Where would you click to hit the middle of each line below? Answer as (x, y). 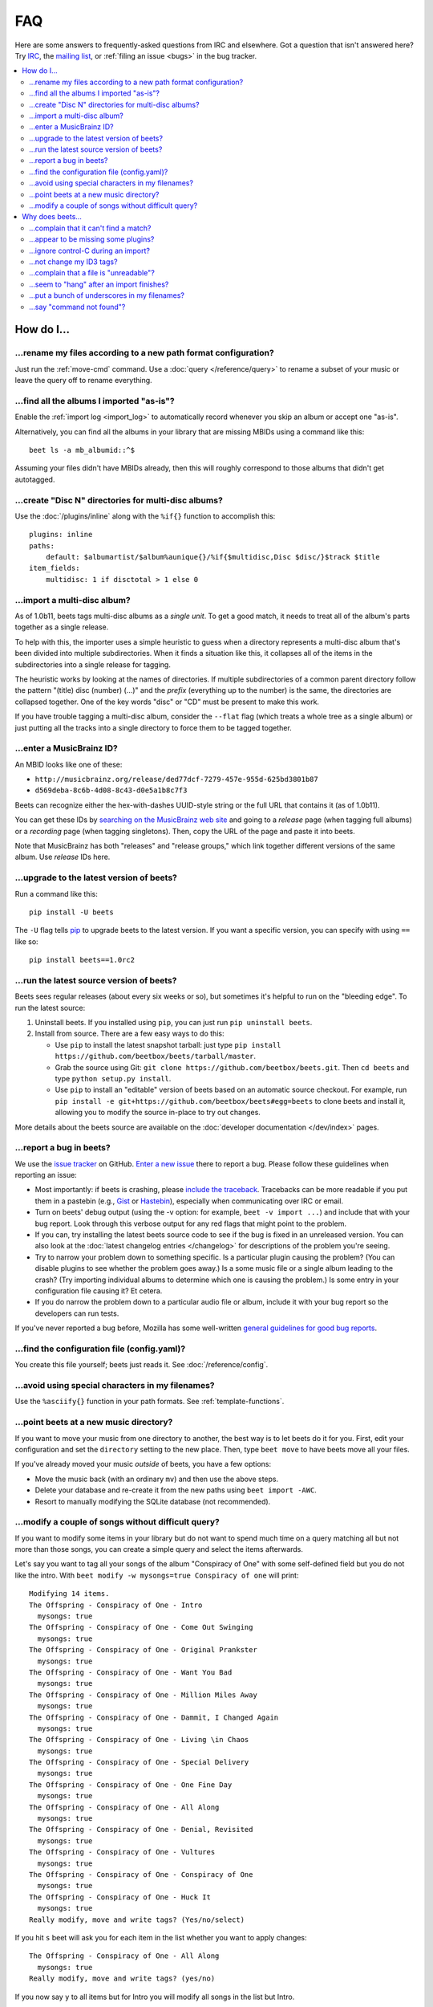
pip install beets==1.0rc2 (82, 960)
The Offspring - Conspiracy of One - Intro (116, 1605)
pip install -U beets (71, 912)
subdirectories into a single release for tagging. (93, 664)
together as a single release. (62, 627)
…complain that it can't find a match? (90, 228)
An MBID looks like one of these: (69, 764)
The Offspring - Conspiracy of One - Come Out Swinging (141, 1627)
